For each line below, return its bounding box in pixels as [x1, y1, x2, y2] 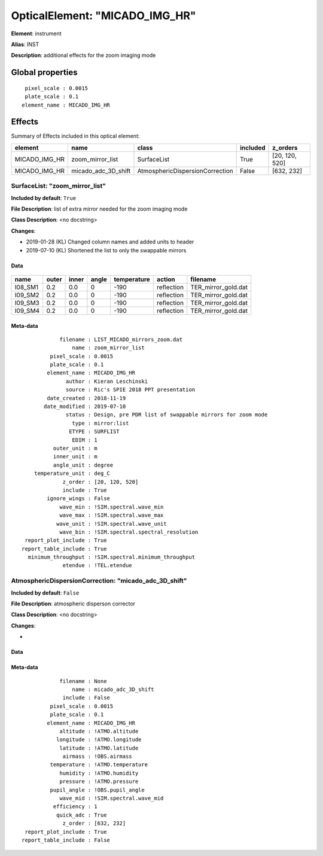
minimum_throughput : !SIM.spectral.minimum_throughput [28, 554, 196, 560]
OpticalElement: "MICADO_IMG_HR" [11, 9, 197, 22]
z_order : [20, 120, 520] [62, 479, 139, 485]
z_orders [272, 144, 298, 152]
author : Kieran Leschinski [66, 377, 148, 385]
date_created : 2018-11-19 [47, 395, 126, 401]
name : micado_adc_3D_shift [72, 686, 155, 693]
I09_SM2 [14, 291, 40, 299]
